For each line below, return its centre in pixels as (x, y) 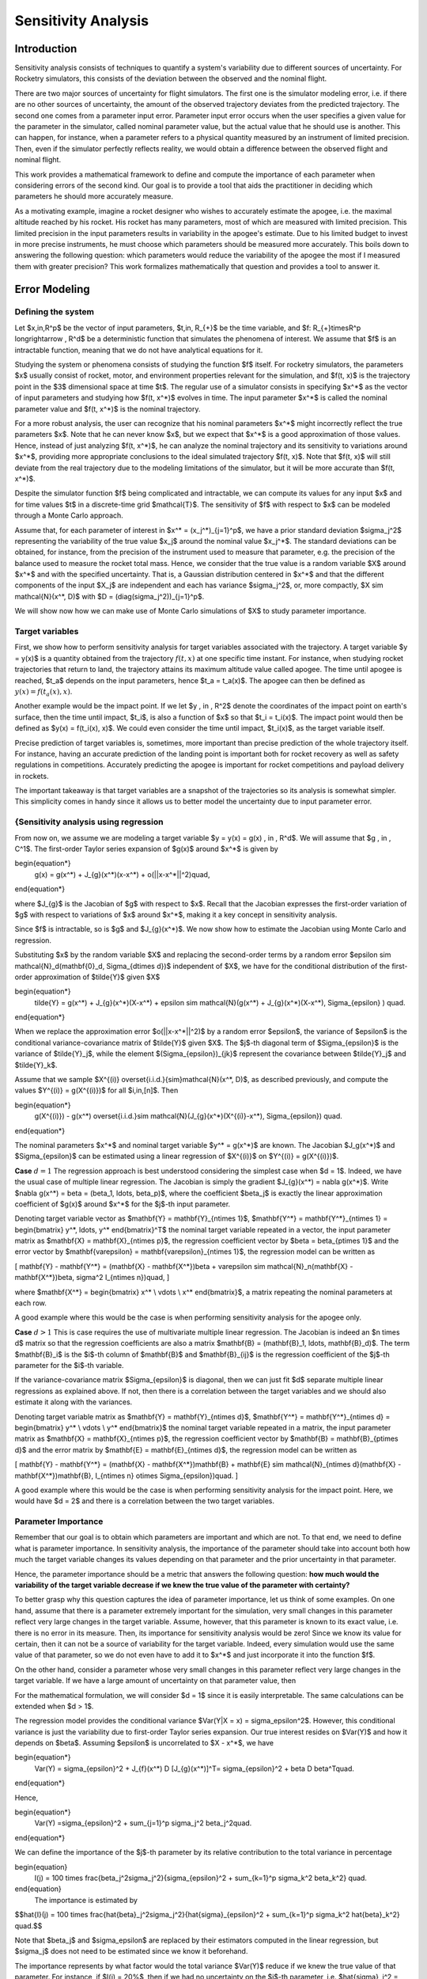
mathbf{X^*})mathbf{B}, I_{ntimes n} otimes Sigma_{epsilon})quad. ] (127, 1476)
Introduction (46, 49)
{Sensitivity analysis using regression (89, 822)
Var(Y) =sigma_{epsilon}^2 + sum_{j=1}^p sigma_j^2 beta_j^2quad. (143, 1823)
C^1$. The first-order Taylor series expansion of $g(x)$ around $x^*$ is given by (146, 849)
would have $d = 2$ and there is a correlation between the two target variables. (144, 1501)
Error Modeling (52, 289)
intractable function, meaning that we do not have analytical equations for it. (139, 350)
